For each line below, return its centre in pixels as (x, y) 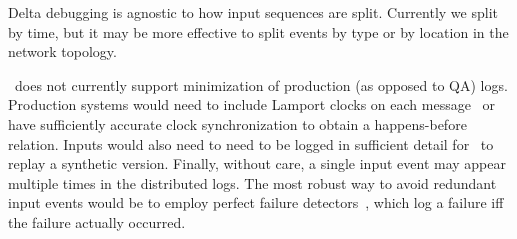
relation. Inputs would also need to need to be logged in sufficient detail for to (251, 143)
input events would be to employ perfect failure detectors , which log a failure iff (256, 202)
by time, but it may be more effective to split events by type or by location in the (258, 31)
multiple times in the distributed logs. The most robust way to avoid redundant (252, 182)
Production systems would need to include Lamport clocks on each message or (252, 104)
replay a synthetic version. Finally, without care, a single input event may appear (257, 163)
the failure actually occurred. (97, 221)
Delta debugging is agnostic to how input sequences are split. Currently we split (253, 12)
